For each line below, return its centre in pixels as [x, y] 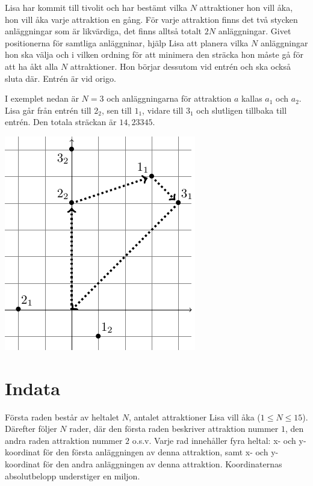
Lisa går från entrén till [48, 110]
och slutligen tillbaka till [242, 110]
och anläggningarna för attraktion [169, 98]
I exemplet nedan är [42, 98]
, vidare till [163, 110]
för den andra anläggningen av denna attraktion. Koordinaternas [163, 464]
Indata [33, 388]
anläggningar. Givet [255, 31]
